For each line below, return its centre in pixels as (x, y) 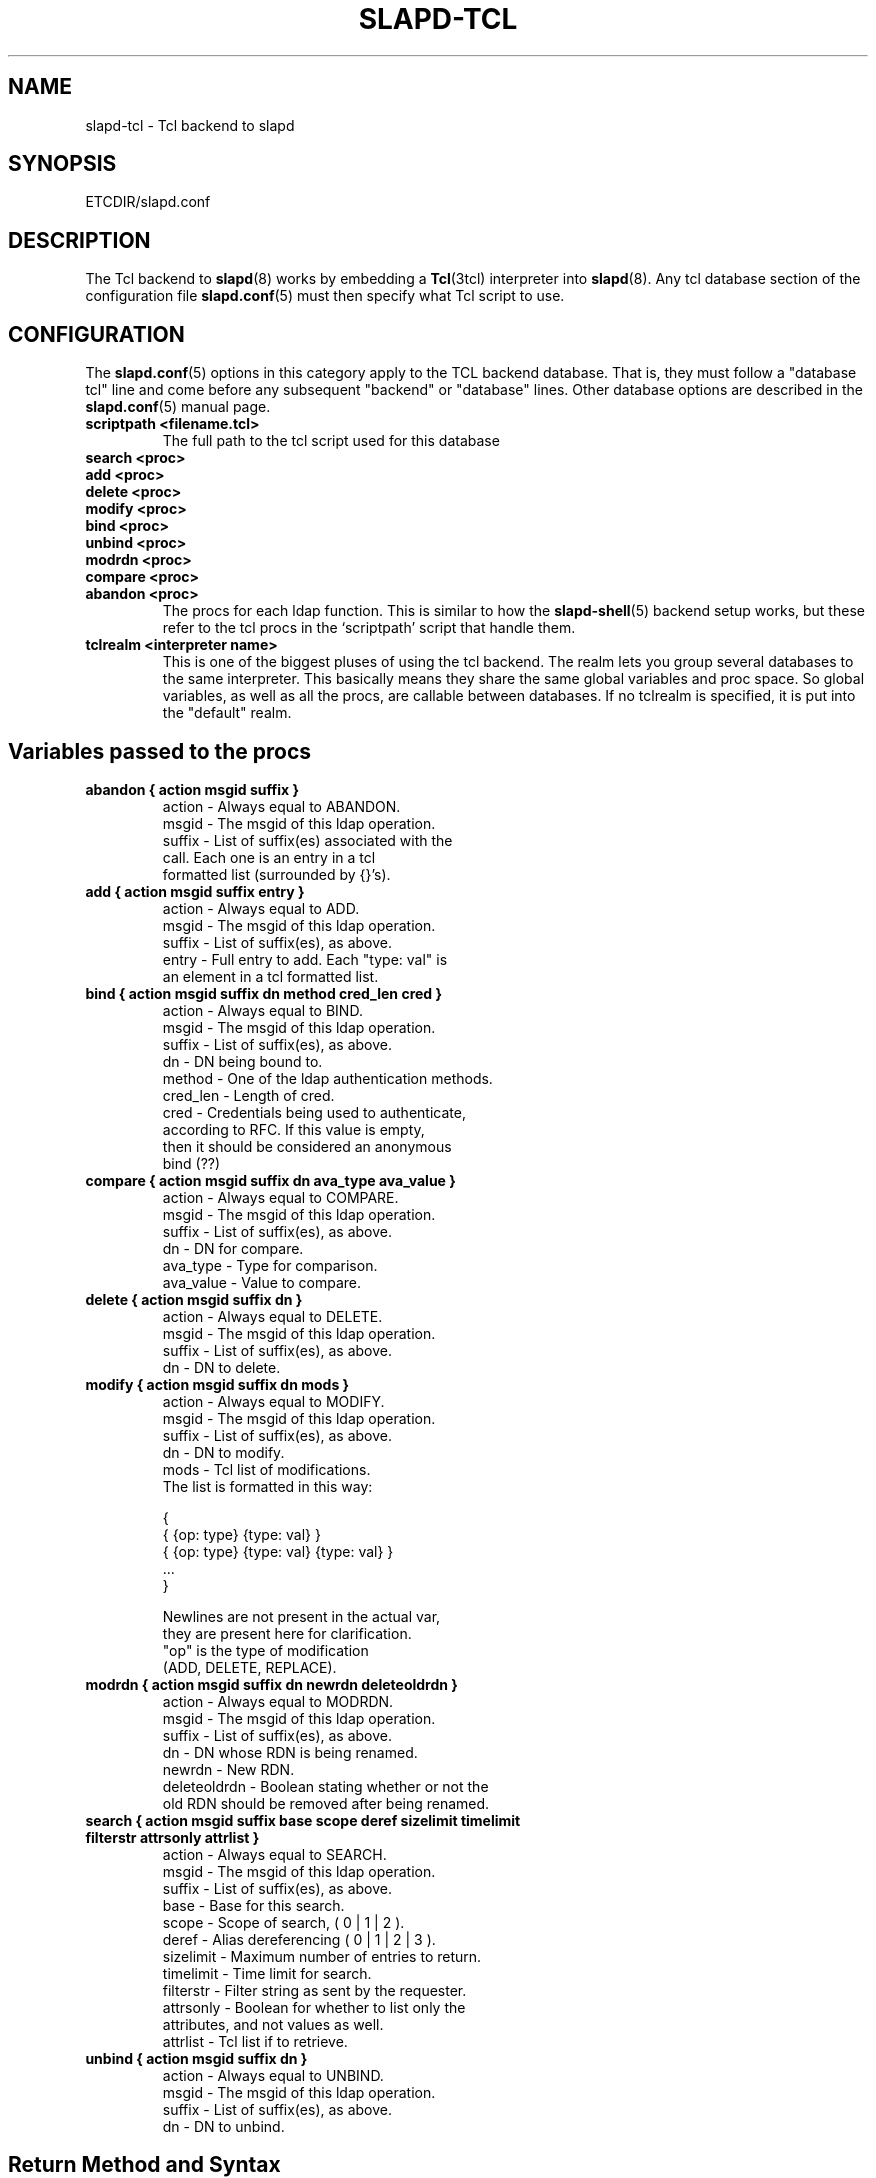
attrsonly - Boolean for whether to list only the (314, 2007)
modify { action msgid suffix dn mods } (217, 1384)
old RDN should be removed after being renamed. (326, 1803)
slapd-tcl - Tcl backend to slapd (190, 125)
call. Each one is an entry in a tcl (269, 857)
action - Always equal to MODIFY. (273, 1401)
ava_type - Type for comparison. (270, 1265)
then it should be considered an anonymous (307, 1146)
